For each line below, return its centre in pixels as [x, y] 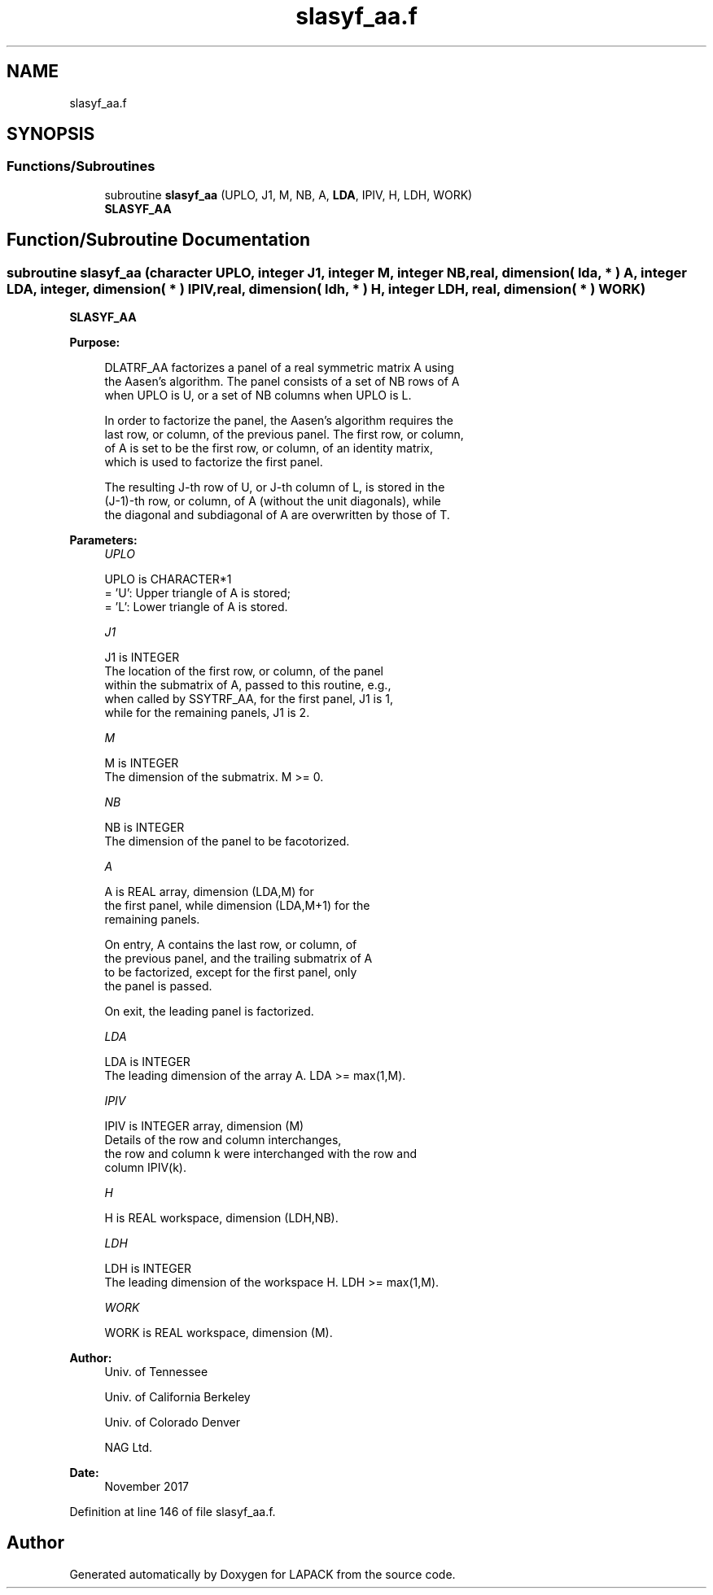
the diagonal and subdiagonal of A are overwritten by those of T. [277, 515]
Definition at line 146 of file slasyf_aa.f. [173, 1512]
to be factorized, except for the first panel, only [231, 972]
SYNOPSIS [51, 134]
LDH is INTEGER [148, 1269]
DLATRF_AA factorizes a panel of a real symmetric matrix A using [279, 368]
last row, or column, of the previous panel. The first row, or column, [284, 435]
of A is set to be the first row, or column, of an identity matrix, [269, 448]
